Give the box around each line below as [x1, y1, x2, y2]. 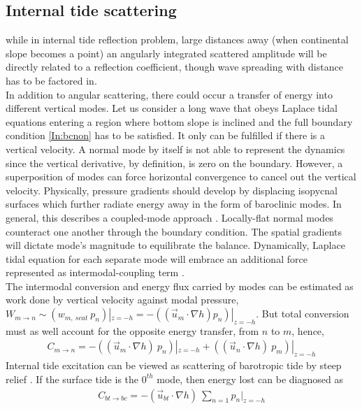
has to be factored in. [6, 73, 97, 87]
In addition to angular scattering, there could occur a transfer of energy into [6, 87, 333, 101]
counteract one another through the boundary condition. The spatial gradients [6, 224, 342, 238]
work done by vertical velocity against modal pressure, [6, 292, 239, 307]
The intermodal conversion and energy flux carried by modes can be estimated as [6, 278, 354, 293]
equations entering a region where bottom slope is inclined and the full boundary [6, 114, 353, 129]
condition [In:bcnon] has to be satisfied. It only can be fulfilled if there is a [6, 128, 325, 143]
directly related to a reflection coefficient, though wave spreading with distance [6, 59, 343, 74]
